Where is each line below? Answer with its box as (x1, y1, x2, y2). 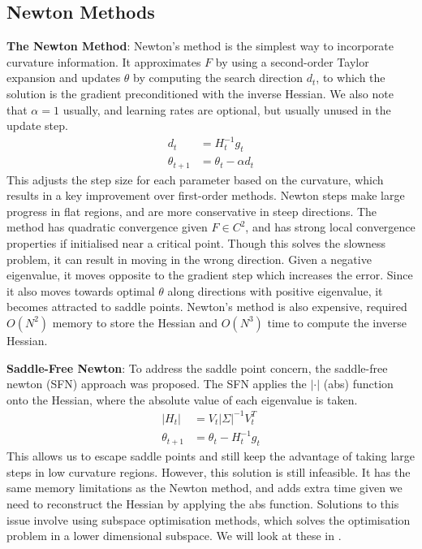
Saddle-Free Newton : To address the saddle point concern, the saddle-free (6, 359, 388, 376)
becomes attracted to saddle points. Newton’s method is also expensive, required (6, 298, 407, 315)
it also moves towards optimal (6, 282, 155, 299)
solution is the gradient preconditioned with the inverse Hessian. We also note (6, 84, 394, 102)
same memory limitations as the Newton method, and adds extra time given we (6, 479, 403, 496)
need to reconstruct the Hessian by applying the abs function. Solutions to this (6, 495, 399, 512)
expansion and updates (6, 69, 121, 86)
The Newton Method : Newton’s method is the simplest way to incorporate (6, 37, 394, 54)
